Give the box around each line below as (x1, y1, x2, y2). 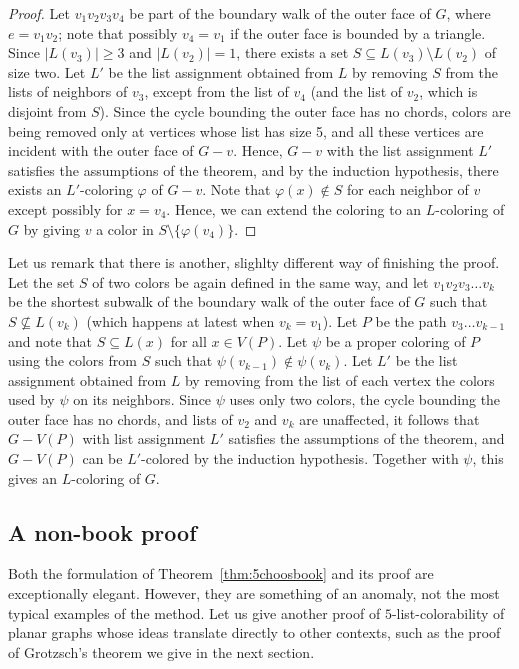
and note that (8, 330, 93, 351)
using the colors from (8, 350, 137, 371)
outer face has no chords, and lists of (8, 408, 233, 429)
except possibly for (8, 198, 123, 219)
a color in (96, 218, 154, 239)
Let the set (8, 271, 75, 292)
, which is (419, 81, 478, 102)
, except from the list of (144, 81, 289, 102)
